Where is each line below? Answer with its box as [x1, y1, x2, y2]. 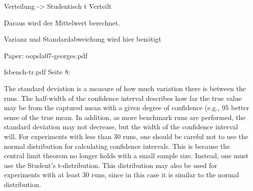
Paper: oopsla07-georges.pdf [4, 50, 88, 60]
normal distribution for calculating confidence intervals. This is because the [4, 141, 230, 151]
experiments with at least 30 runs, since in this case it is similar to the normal [4, 169, 239, 180]
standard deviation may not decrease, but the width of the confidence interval [4, 121, 238, 132]
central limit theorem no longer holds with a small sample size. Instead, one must [4, 150, 249, 161]
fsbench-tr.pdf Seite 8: [4, 67, 71, 77]
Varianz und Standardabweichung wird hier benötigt [4, 34, 162, 44]
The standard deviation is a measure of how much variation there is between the [4, 83, 246, 93]
